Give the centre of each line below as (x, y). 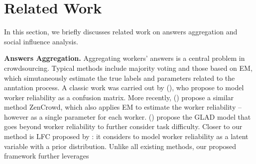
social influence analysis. (41, 41)
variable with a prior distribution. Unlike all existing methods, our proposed (120, 146)
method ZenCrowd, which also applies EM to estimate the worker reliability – (123, 107)
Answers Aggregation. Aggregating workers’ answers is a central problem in (125, 58)
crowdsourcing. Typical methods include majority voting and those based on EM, (128, 68)
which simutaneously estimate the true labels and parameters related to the (120, 78)
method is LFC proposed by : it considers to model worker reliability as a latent (126, 136)
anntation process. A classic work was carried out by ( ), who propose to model (124, 87)
